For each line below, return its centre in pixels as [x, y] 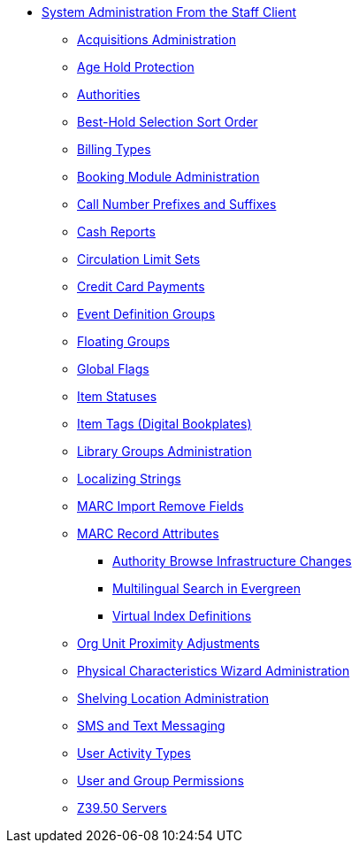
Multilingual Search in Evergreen [207, 588]
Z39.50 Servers [122, 808]
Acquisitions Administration [157, 39]
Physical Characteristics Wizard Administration [214, 671]
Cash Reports [116, 232]
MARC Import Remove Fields [160, 506]
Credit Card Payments [141, 286]
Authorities [109, 94]
